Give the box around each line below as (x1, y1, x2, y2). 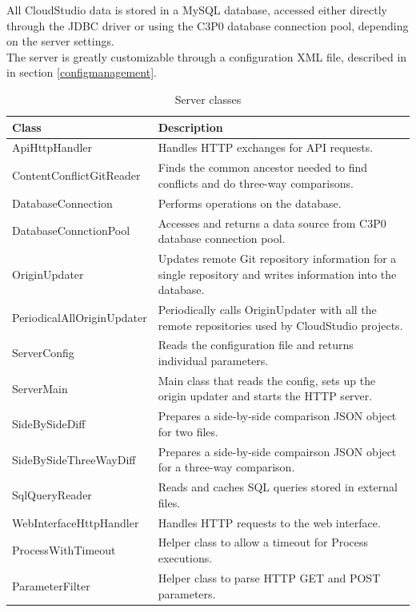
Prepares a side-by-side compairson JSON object (158, 443, 397, 459)
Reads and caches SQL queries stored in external (158, 479, 398, 495)
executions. (158, 550, 213, 566)
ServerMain (12, 380, 68, 396)
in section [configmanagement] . (6, 64, 157, 81)
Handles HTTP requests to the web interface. (158, 514, 381, 531)
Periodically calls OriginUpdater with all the (158, 301, 377, 317)
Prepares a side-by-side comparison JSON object (158, 407, 397, 424)
